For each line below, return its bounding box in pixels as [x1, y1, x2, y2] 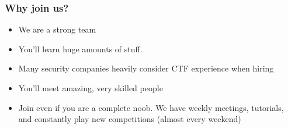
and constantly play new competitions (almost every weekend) [18, 113, 241, 125]
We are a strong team [18, 23, 96, 35]
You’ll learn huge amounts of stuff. [18, 42, 143, 55]
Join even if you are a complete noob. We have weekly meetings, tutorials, [18, 101, 284, 113]
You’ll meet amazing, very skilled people [18, 82, 163, 94]
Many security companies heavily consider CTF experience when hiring [18, 62, 274, 74]
